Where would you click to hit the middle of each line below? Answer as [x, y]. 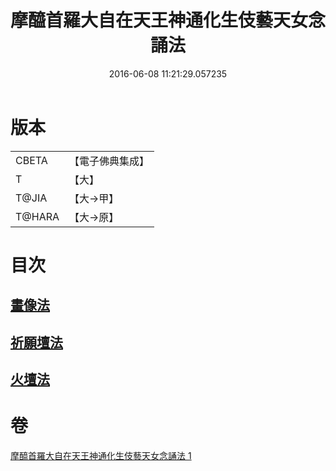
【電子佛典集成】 [109, 161]
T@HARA [37, 216]
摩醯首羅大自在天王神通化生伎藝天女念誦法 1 [101, 455]
